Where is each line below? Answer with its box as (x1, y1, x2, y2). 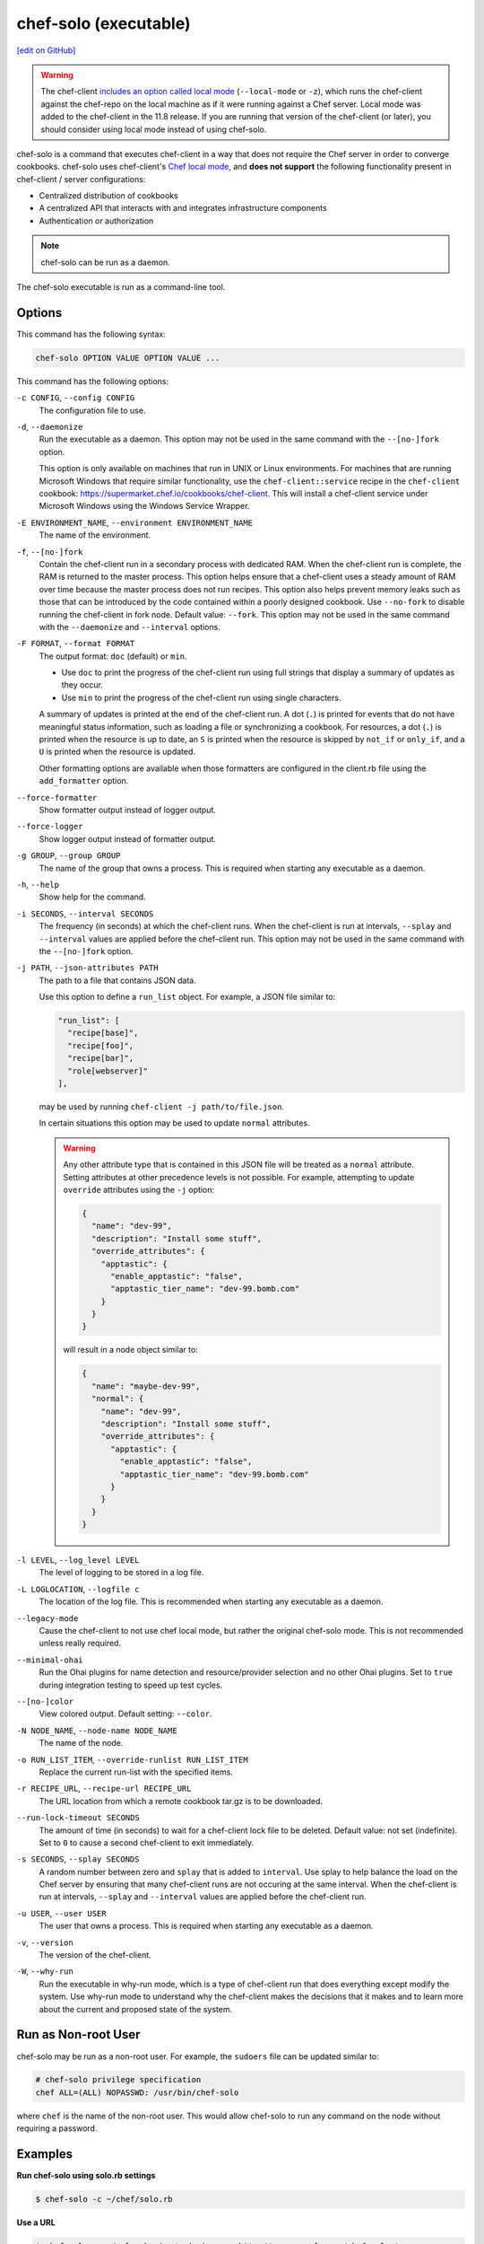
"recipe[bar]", (67, 1053, 134, 1064)
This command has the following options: (16, 375, 169, 386)
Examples (16, 2146, 73, 2162)
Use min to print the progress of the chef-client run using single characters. (61, 692, 341, 703)
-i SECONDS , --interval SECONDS (16, 907, 154, 919)
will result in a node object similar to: (63, 1345, 199, 1355)
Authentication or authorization (39, 215, 154, 226)
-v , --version (16, 1937, 73, 1948)
